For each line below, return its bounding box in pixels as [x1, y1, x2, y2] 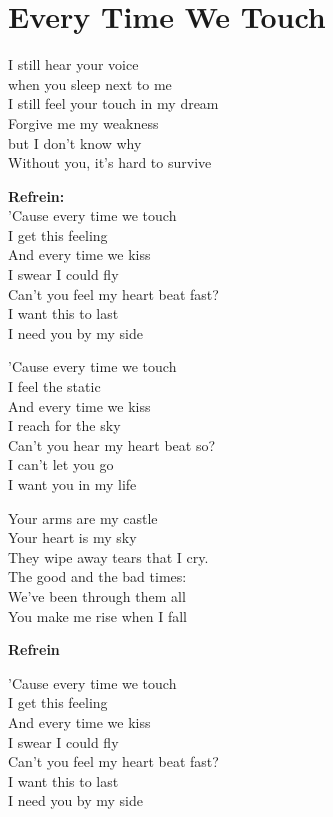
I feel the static [8, 376, 101, 397]
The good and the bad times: [8, 566, 187, 587]
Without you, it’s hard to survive [8, 152, 212, 173]
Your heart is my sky [8, 527, 137, 548]
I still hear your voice [8, 54, 139, 75]
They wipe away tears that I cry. [8, 546, 209, 567]
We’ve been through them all [8, 585, 186, 606]
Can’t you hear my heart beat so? [8, 434, 216, 455]
